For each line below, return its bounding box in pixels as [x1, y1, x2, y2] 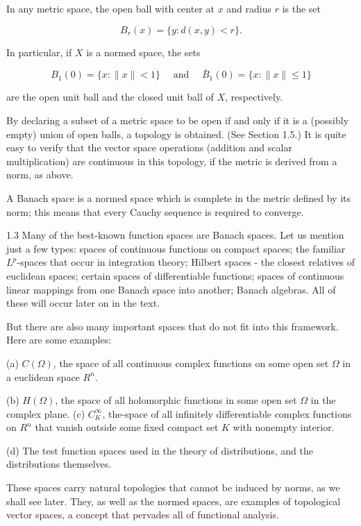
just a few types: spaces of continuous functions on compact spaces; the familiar [6, 241, 346, 255]
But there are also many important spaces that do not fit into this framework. [6, 319, 339, 333]
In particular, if [6, 44, 72, 59]
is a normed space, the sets [86, 44, 201, 59]
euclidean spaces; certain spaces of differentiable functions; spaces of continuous [6, 268, 344, 282]
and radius [226, 1, 271, 15]
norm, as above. [6, 167, 74, 182]
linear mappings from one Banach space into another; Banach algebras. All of [6, 282, 336, 296]
